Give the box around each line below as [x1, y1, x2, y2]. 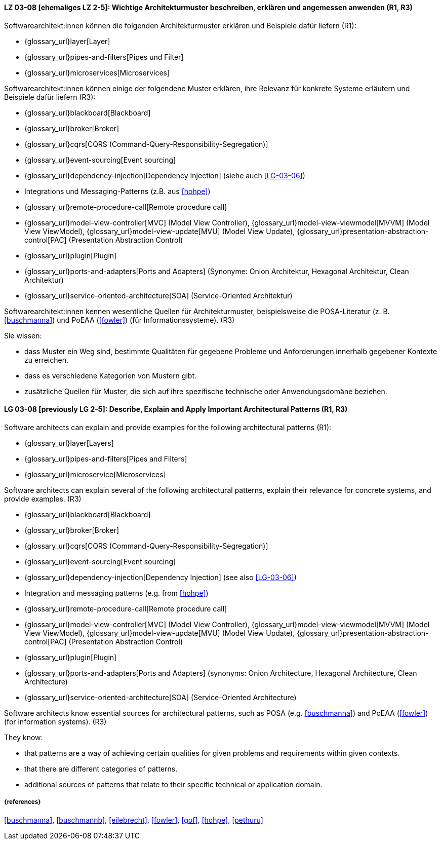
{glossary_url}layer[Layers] [24, 438, 114, 447]
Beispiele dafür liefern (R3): [4, 92, 96, 101]
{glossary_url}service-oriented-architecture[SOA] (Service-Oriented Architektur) [24, 291, 293, 300]
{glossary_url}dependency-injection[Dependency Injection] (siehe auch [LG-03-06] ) [24, 171, 305, 180]
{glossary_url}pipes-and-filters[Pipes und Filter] [24, 52, 184, 61]
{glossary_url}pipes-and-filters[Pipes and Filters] [24, 454, 187, 463]
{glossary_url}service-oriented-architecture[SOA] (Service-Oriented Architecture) [24, 693, 297, 702]
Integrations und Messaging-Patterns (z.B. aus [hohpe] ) [24, 186, 211, 196]
